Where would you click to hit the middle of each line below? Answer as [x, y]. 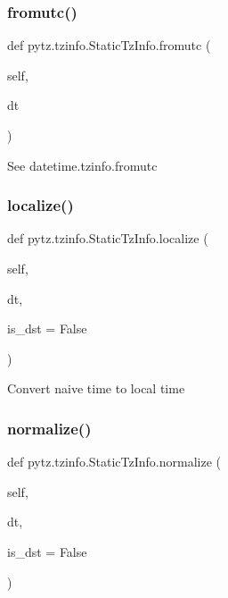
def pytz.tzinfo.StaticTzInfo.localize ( [108, 238]
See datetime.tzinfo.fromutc [82, 165]
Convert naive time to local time [96, 388]
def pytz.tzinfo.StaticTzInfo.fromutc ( [109, 45]
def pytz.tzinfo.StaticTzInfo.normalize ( [114, 462]
